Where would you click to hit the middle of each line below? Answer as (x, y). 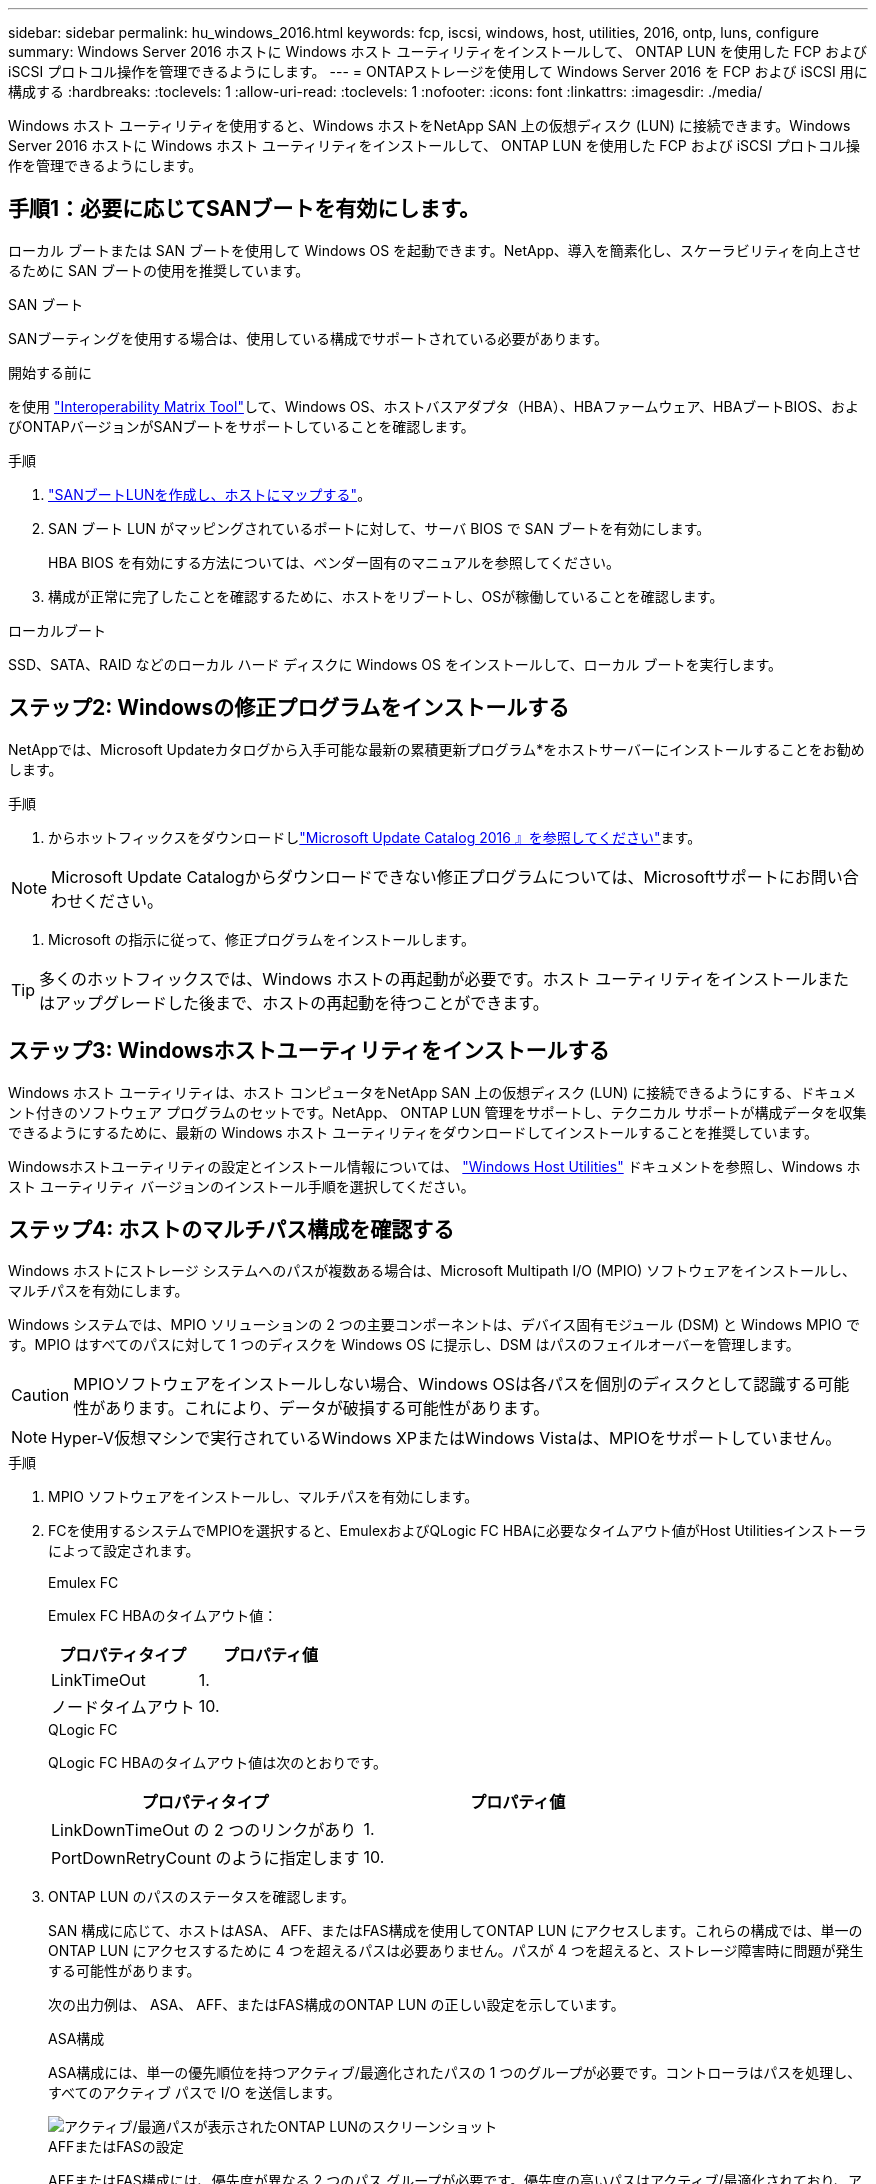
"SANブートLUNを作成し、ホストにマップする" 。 (210, 494)
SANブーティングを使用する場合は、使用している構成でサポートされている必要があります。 (308, 338)
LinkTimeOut (98, 1680)
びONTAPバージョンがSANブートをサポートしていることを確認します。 (241, 426)
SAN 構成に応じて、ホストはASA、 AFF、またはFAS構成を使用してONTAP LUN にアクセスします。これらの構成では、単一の (455, 1931)
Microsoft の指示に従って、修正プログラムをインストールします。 (261, 939)
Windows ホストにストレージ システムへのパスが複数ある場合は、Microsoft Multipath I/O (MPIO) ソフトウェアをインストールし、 (432, 1271)
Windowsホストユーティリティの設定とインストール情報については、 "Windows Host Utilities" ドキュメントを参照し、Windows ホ (434, 1166)
